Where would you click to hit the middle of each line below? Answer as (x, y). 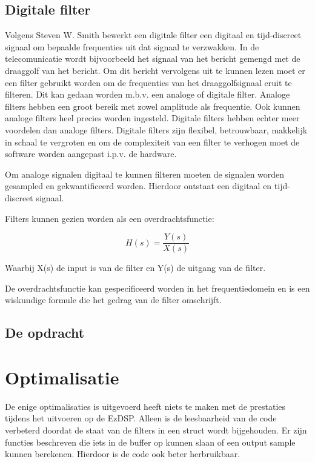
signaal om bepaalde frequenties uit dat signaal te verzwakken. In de (132, 46)
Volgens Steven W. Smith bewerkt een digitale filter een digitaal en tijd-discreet (153, 35)
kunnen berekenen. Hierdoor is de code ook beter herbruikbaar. (123, 454)
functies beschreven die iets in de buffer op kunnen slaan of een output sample (150, 442)
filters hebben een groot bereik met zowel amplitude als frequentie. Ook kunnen (153, 106)
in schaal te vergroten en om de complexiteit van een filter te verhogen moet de (152, 142)
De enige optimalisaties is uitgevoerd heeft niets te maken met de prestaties (145, 406)
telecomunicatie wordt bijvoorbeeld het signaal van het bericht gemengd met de (153, 59)
